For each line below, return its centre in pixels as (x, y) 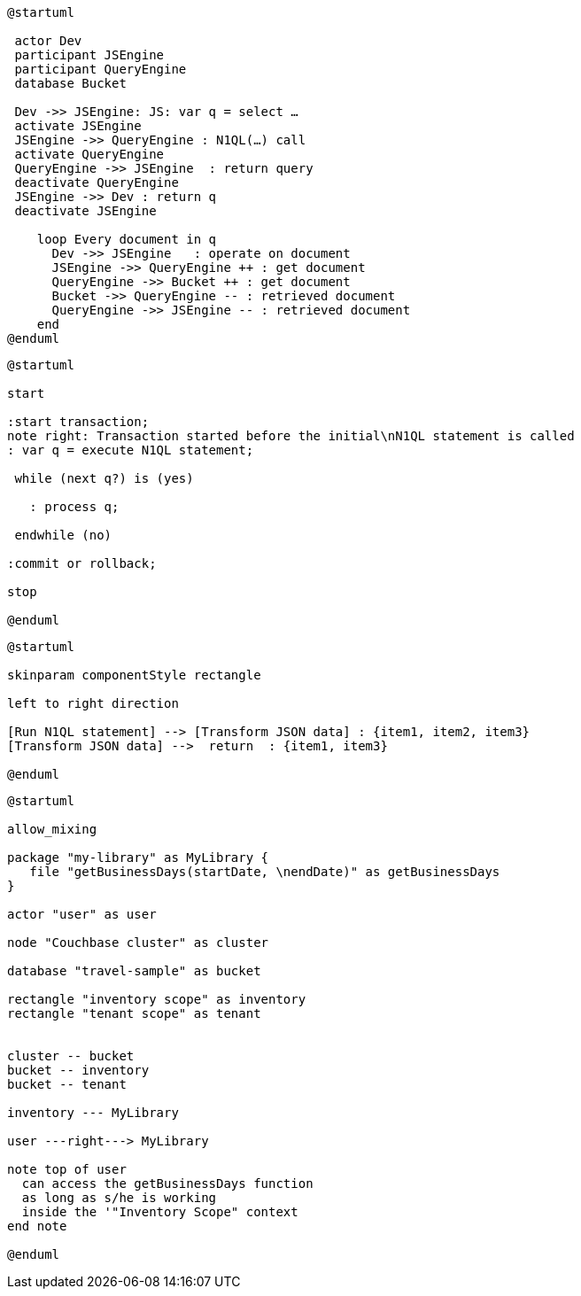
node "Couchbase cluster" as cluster (138, 943)
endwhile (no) (63, 535)
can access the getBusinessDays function (167, 1183)
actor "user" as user (82, 914)
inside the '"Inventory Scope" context (160, 1212)
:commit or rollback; (82, 563)
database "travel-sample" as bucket (134, 971)
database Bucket (70, 83)
